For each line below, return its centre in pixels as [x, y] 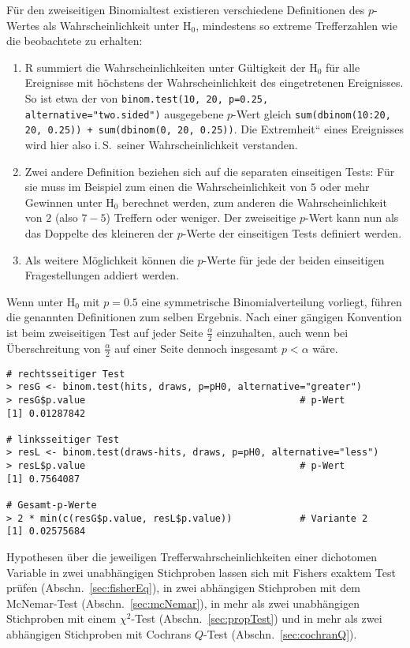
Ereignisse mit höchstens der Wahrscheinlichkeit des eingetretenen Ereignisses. [214, 82]
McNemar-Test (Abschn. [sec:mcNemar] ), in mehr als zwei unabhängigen [183, 603]
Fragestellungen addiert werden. [102, 275]
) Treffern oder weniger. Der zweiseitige [201, 217]
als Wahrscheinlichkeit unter [111, 25]
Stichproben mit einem [61, 618]
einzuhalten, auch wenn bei [283, 332]
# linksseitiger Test [63, 439]
